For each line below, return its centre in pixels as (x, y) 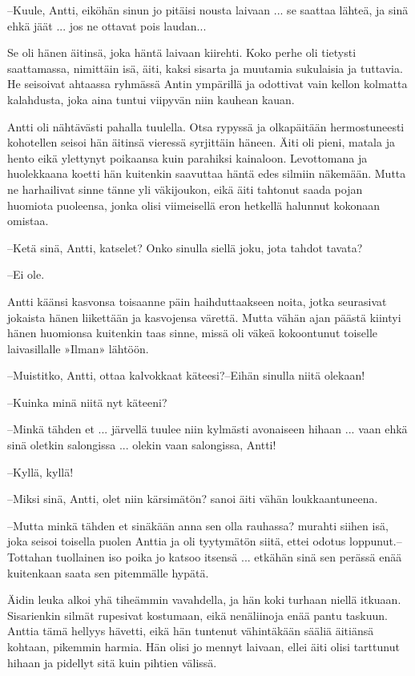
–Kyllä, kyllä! (40, 471)
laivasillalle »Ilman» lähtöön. (78, 348)
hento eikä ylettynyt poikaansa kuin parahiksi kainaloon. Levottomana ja (187, 157)
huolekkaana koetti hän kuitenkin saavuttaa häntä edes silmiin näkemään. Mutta (207, 173)
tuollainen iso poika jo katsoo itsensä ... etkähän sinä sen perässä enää (229, 557)
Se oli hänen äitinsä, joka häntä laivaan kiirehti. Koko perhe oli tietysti (182, 52)
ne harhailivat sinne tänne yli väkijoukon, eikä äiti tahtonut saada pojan (185, 189)
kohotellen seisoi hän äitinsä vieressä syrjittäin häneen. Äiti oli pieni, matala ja (201, 142)
